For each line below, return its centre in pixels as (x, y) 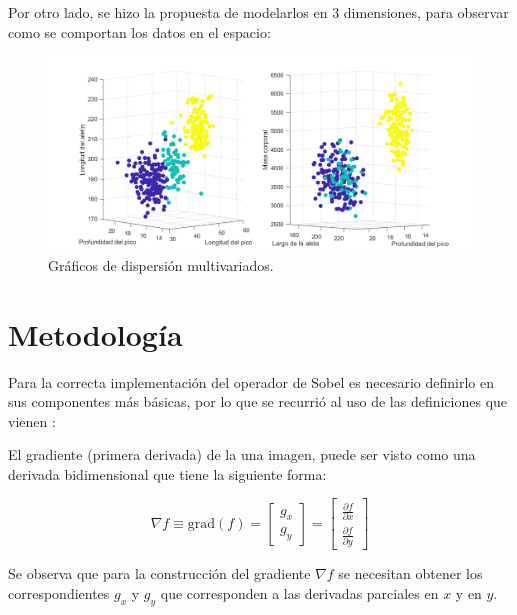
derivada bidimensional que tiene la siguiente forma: (167, 473)
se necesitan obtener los (410, 573)
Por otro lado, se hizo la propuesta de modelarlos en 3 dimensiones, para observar (258, 12)
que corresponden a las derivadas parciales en (299, 592)
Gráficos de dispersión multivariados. (161, 264)
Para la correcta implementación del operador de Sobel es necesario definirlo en (251, 381)
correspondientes (59, 592)
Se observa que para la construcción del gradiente (159, 573)
